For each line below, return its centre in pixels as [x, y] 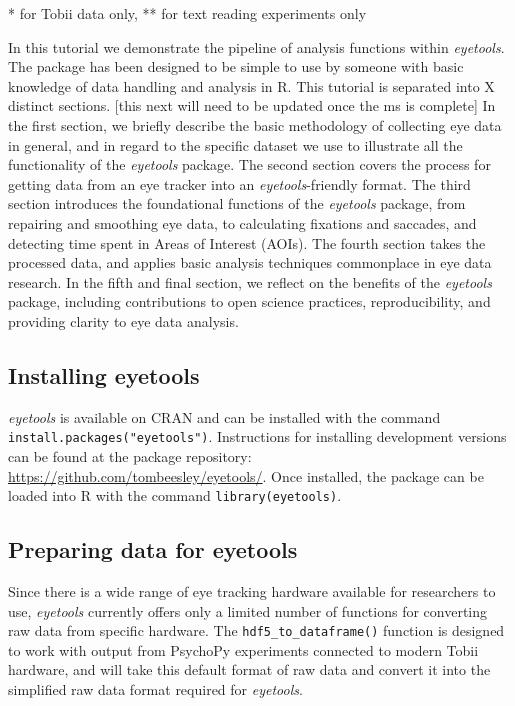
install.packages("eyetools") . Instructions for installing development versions [257, 436]
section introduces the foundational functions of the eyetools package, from [237, 203]
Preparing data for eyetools [153, 549]
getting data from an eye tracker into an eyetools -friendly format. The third [239, 183]
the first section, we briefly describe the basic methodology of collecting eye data [255, 124]
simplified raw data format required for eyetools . [155, 689]
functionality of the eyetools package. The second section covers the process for [249, 164]
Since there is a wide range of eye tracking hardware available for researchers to [252, 591]
